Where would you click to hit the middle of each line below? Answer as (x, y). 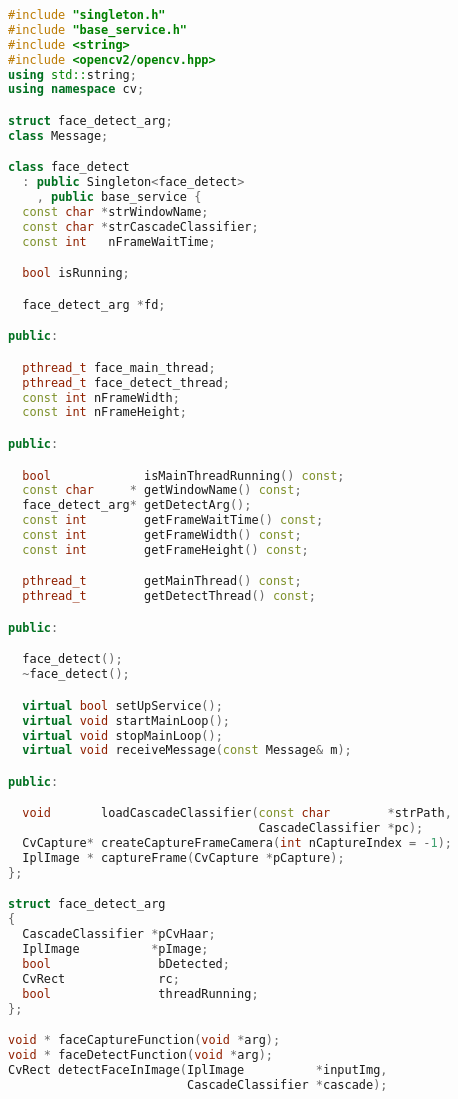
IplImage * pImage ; (115, 949)
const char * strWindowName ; (115, 211)
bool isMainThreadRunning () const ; (183, 475)
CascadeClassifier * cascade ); (287, 1084)
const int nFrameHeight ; (105, 412)
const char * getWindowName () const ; (162, 490)
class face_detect (69, 167)
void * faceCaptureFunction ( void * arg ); (144, 1040)
